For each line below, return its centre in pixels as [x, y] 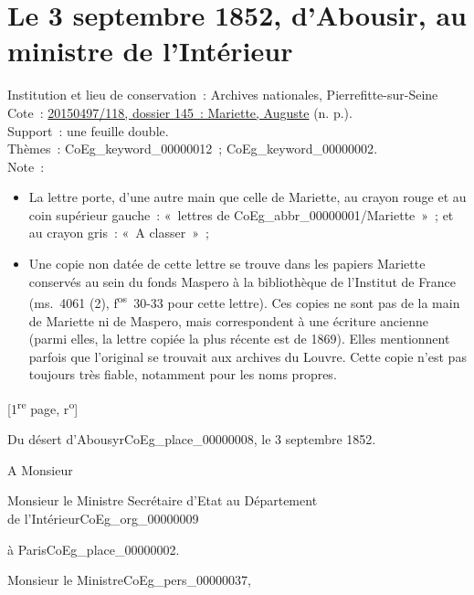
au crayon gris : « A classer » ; [119, 233]
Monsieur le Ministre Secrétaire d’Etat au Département [163, 500]
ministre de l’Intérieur [150, 51]
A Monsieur [40, 469]
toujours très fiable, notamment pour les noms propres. [183, 374]
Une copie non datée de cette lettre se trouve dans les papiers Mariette [227, 264]
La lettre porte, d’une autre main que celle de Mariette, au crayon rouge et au [248, 197]
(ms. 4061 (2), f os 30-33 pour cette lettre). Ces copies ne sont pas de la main [244, 301]
